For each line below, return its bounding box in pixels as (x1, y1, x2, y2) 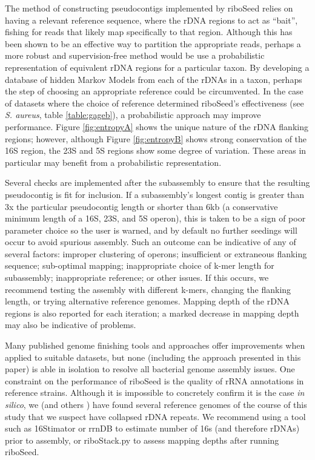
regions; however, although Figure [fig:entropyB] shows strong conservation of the (5, 132, 307, 145)
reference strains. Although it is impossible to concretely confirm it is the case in (5, 386, 305, 399)
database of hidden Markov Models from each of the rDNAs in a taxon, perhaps (5, 73, 302, 85)
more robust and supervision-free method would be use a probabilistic (5, 49, 265, 62)
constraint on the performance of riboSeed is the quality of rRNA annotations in (5, 374, 304, 387)
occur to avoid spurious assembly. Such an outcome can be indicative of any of (5, 235, 296, 248)
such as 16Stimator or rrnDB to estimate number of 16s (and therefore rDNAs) (5, 422, 300, 435)
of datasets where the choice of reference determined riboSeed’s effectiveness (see (5, 96, 304, 109)
